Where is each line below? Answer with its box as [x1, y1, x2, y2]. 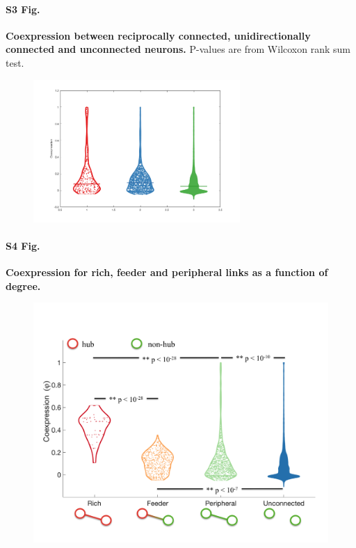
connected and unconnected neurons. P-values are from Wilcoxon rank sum [6, 42, 350, 56]
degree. [6, 278, 41, 293]
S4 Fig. [6, 238, 40, 252]
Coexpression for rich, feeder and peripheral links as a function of [6, 265, 328, 280]
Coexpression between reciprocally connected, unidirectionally [6, 28, 311, 42]
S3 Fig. [6, 1, 40, 16]
